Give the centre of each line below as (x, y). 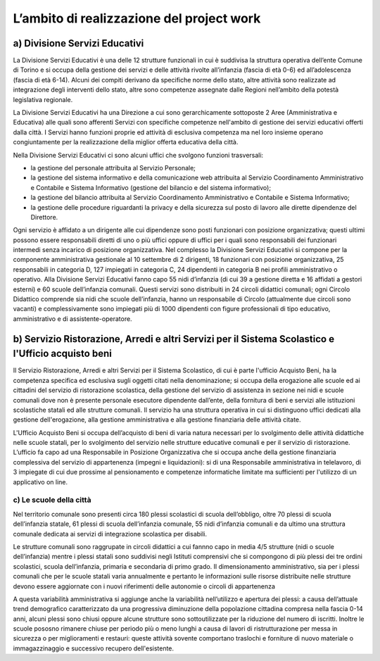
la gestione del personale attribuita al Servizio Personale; (113, 168)
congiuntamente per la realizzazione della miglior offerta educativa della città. (126, 142)
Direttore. (44, 217)
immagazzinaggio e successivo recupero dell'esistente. (94, 648)
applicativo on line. (40, 481)
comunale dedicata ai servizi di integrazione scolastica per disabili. (110, 534)
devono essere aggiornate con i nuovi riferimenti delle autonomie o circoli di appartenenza (144, 586)
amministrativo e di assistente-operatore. (73, 319)
